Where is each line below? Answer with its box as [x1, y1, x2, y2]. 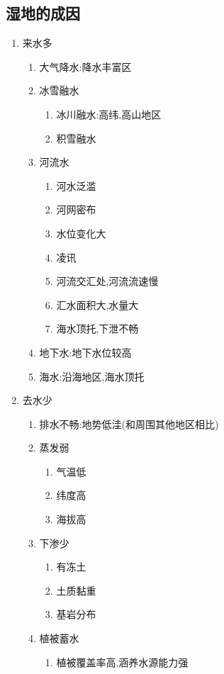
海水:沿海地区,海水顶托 [39, 369, 145, 383]
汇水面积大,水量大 [56, 297, 139, 312]
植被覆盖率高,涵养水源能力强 [56, 654, 189, 669]
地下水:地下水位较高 [39, 344, 132, 359]
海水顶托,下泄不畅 [56, 321, 139, 336]
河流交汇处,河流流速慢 [56, 274, 159, 288]
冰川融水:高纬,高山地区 [56, 106, 162, 121]
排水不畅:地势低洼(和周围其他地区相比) [39, 416, 219, 431]
